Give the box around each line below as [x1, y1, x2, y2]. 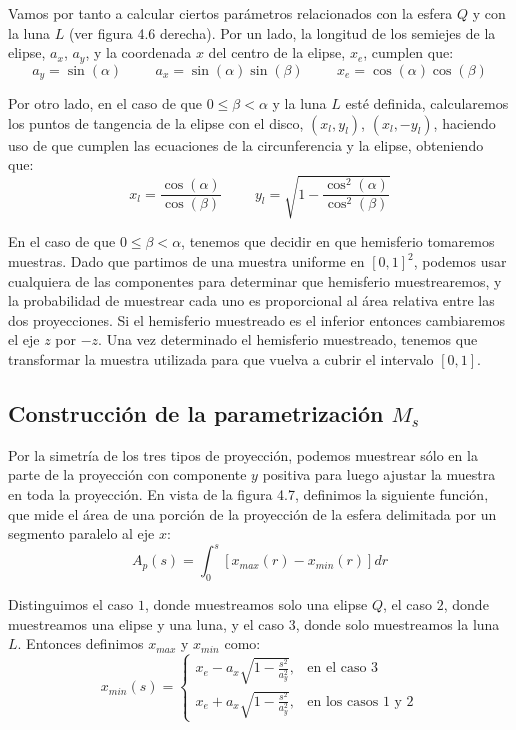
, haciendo [433, 112, 496, 133]
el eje [8, 329, 40, 350]
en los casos [307, 694, 379, 709]
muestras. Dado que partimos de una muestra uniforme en [8, 251, 365, 272]
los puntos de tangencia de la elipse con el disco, [8, 112, 304, 133]
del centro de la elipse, [208, 42, 346, 63]
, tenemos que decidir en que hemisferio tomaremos [181, 231, 495, 252]
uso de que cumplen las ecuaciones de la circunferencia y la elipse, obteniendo [8, 134, 484, 155]
